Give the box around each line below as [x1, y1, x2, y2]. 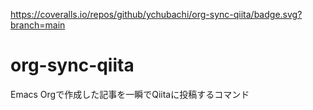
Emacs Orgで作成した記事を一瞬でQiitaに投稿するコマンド [10, 88, 250, 100]
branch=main [10, 19, 66, 31]
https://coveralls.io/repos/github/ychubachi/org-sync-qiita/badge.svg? [10, 9, 303, 20]
